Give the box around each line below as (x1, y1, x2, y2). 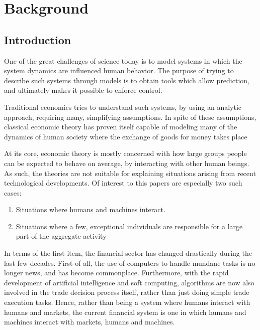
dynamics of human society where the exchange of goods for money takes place (4, 131, 247, 141)
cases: (4, 187, 22, 198)
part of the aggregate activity (16, 231, 107, 241)
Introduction (4, 32, 71, 47)
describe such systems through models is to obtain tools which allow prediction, (4, 75, 249, 85)
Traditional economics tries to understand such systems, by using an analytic (4, 101, 242, 112)
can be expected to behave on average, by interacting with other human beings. (4, 157, 249, 168)
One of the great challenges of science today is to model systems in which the (4, 55, 242, 66)
